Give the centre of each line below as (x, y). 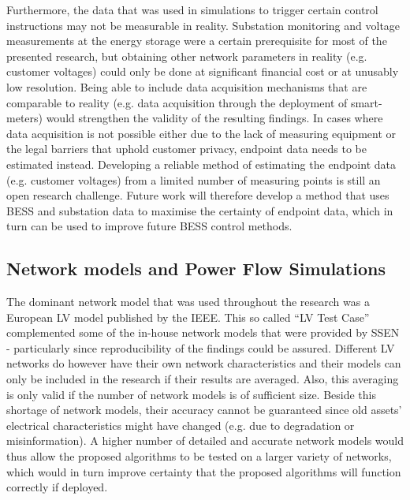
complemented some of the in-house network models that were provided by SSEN (203, 332)
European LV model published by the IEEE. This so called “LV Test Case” (188, 317)
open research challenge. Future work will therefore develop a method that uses (198, 195)
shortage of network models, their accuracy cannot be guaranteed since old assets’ (204, 410)
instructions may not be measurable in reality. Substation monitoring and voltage (203, 25)
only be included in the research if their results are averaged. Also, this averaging (203, 379)
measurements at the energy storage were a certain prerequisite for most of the (197, 41)
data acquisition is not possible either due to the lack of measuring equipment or (201, 133)
